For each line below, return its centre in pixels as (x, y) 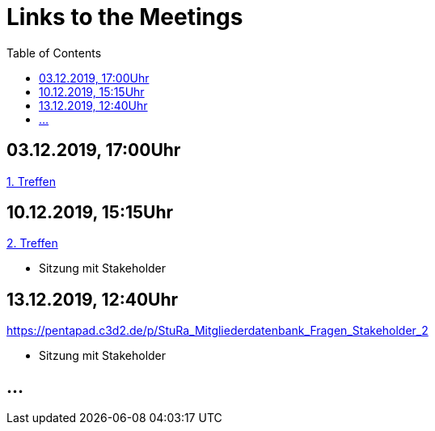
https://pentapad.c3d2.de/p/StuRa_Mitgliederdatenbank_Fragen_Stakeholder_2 (217, 331)
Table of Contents (54, 53)
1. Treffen (31, 181)
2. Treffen (32, 243)
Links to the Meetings (125, 17)
